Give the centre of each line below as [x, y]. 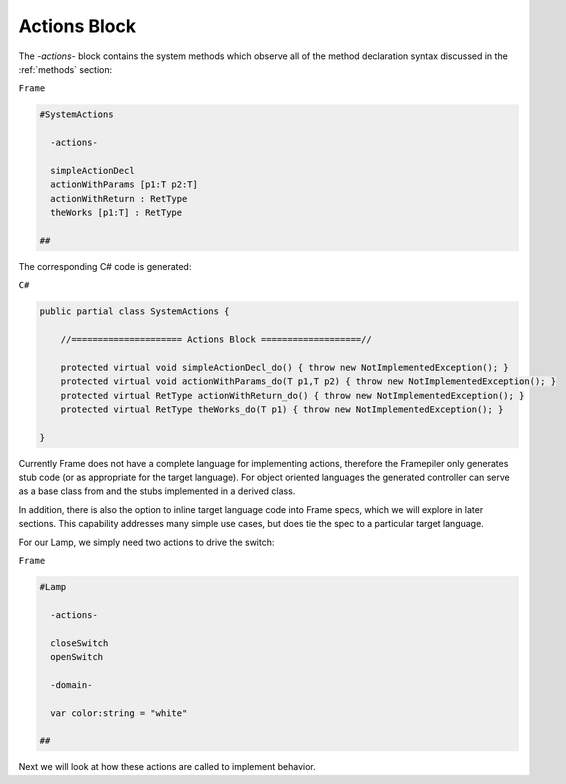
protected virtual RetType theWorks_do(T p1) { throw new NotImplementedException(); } [282, 409]
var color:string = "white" [119, 713]
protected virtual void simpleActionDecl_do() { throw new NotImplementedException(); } [284, 367]
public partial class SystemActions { [134, 311]
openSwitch [77, 656]
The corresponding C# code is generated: [105, 266]
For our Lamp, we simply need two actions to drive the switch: [146, 542]
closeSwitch [79, 643]
